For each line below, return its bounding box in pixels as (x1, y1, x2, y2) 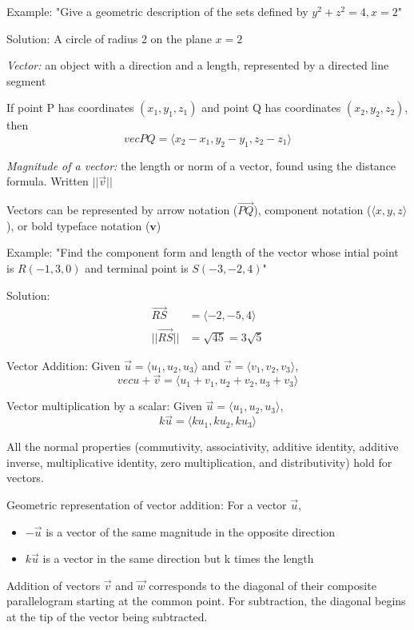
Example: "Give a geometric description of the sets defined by (6, 3, 309, 19)
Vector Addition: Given (6, 357, 121, 373)
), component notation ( (253, 201, 372, 218)
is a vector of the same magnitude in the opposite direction (46, 523, 336, 540)
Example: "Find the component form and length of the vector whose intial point (6, 244, 399, 261)
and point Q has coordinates (201, 99, 341, 116)
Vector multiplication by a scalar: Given (6, 397, 202, 414)
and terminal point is (85, 259, 189, 276)
